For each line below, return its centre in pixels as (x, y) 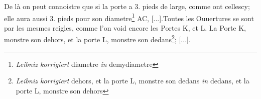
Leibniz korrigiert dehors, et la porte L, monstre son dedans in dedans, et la (133, 81)
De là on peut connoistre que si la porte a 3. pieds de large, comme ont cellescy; (127, 6)
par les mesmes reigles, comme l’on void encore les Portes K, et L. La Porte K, (125, 27)
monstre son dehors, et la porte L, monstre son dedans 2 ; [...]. (97, 39)
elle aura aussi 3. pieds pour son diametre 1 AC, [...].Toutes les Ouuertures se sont (129, 17)
